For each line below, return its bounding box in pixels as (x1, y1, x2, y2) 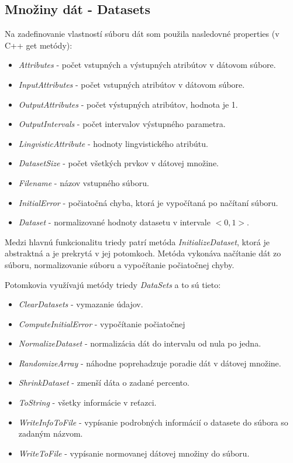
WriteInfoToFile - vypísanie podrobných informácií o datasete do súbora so (18, 416, 288, 428)
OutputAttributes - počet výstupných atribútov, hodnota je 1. (18, 98, 238, 110)
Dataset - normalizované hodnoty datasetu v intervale (18, 216, 211, 228)
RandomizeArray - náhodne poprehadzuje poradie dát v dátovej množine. (18, 356, 281, 369)
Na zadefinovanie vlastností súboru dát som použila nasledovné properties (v (5, 28, 280, 40)
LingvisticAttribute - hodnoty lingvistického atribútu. (18, 137, 208, 149)
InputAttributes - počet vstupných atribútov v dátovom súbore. (18, 78, 245, 90)
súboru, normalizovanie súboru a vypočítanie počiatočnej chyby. (5, 258, 235, 270)
